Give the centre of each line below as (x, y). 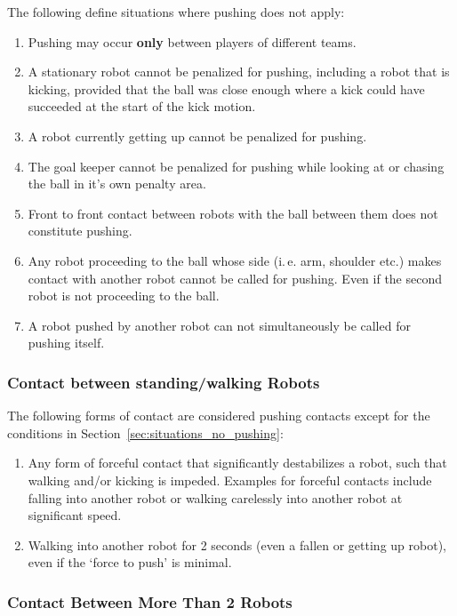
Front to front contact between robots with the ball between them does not (233, 213)
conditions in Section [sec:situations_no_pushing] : (145, 432)
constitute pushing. (80, 231)
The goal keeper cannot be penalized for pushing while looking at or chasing (236, 166)
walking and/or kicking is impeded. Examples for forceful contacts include (230, 480)
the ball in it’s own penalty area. (117, 184)
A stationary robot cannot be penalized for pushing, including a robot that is (239, 72)
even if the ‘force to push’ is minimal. (130, 562)
